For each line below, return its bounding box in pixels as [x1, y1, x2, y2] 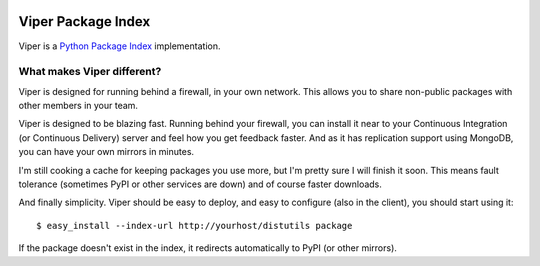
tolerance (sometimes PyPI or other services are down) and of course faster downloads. [18, 178, 382, 190]
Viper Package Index [18, 13, 151, 30]
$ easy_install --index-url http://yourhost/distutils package [36, 220, 353, 231]
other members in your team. [18, 100, 139, 112]
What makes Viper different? [18, 65, 162, 79]
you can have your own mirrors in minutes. [18, 146, 195, 158]
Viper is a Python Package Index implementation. [18, 40, 221, 52]
